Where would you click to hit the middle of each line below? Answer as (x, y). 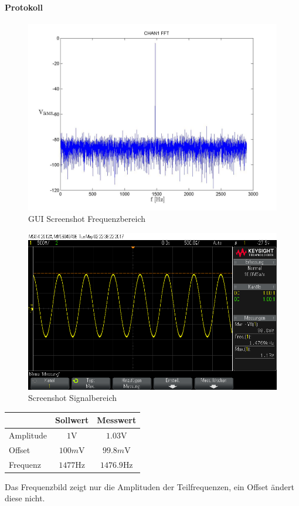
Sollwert (72, 420)
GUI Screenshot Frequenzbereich (87, 219)
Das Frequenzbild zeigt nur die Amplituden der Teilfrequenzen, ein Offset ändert (149, 486)
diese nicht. (25, 498)
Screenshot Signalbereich (73, 398)
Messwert (117, 420)
